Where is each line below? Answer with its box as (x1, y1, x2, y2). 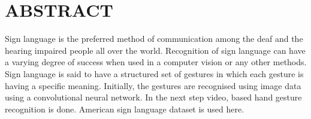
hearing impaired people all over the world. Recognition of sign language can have (5, 44, 306, 56)
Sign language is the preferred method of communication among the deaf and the (5, 32, 303, 45)
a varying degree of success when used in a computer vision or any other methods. (5, 56, 307, 68)
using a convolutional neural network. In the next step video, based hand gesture (5, 91, 302, 103)
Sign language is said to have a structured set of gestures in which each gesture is (5, 67, 304, 80)
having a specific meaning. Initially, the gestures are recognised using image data (5, 79, 301, 91)
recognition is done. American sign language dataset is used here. (5, 102, 244, 115)
